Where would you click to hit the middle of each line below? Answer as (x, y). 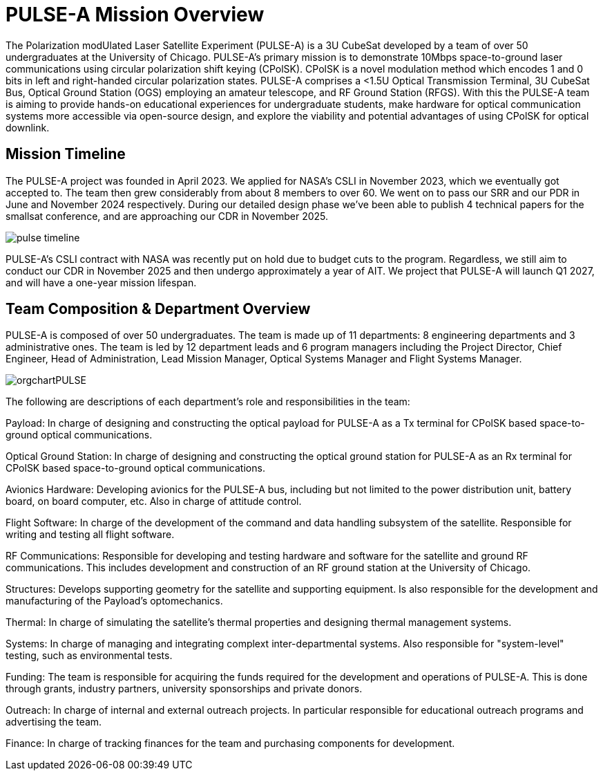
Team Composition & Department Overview (158, 309)
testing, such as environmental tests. (89, 656)
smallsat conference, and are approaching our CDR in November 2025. (167, 216)
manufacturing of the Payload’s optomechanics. (114, 601)
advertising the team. (54, 722)
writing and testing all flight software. (90, 535)
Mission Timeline (66, 154)
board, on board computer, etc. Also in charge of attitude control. (154, 501)
